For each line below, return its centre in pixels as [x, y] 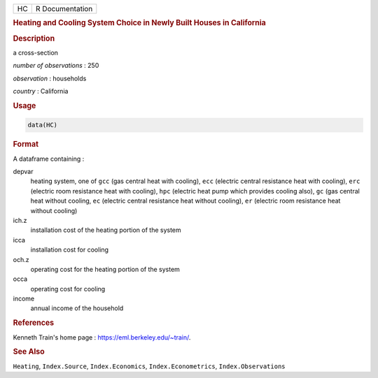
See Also [29, 351]
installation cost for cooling [69, 250]
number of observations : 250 [56, 66]
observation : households [50, 78]
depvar [23, 171]
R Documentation [64, 9]
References [34, 323]
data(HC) [43, 125]
